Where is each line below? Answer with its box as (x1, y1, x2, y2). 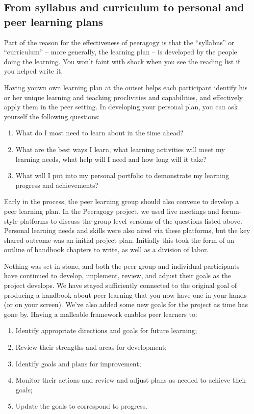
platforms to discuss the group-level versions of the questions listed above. (20, 215, 242, 226)
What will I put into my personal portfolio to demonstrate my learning (15, 170, 229, 181)
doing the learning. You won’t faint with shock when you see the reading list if (4, 56, 240, 66)
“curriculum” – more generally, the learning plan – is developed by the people (4, 47, 237, 57)
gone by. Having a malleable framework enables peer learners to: (4, 309, 197, 319)
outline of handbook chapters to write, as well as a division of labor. (4, 244, 209, 255)
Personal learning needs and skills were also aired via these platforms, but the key (4, 225, 250, 235)
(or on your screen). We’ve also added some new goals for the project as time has (4, 299, 248, 310)
